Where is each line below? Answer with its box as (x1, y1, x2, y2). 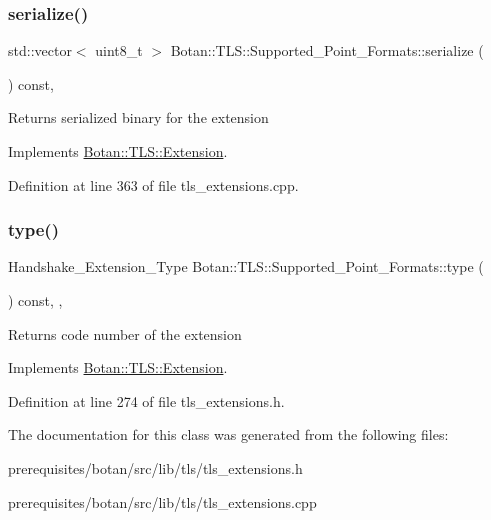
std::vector (8, 40, 72, 61)
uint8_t (95, 40, 143, 61)
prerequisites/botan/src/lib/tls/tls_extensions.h (8, 457, 303, 478)
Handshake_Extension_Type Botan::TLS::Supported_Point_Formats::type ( (8, 256, 484, 277)
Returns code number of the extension (8, 323, 242, 344)
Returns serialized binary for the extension (8, 107, 269, 128)
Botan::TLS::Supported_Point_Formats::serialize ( (170, 40, 484, 61)
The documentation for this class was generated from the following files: (8, 424, 449, 445)
